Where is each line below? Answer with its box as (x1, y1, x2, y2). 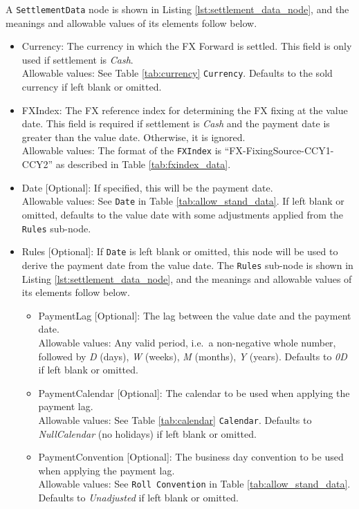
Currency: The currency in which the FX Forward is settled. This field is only (21, 39, 352, 53)
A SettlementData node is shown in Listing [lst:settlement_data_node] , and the (6, 2, 349, 16)
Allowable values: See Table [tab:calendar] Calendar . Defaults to (38, 412, 312, 427)
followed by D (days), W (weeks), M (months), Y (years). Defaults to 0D (38, 349, 347, 363)
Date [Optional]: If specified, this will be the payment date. (21, 180, 273, 194)
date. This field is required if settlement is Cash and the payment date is (21, 116, 330, 131)
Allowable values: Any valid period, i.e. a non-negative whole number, (38, 335, 336, 349)
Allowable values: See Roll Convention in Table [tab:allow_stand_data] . (38, 476, 351, 491)
